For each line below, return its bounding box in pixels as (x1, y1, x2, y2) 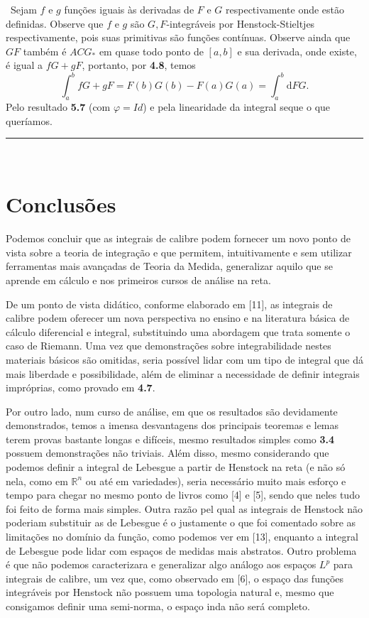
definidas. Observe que (6, 16, 104, 31)
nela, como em (6, 473, 68, 488)
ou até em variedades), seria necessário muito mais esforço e (85, 473, 346, 488)
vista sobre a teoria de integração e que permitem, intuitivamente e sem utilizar (6, 244, 352, 259)
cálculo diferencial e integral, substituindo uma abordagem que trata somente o (6, 324, 351, 339)
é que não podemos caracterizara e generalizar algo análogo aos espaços (6, 557, 316, 572)
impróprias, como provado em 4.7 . (6, 380, 155, 395)
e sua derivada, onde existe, (237, 43, 357, 58)
